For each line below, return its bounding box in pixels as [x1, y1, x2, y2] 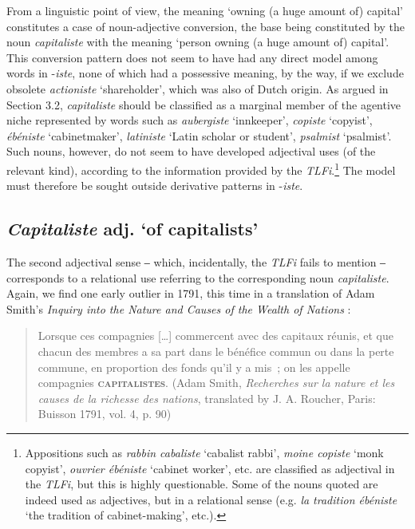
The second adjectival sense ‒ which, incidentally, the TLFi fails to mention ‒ [6, 253, 386, 270]
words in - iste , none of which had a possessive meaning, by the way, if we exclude [6, 65, 404, 81]
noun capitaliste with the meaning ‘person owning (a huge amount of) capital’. [6, 34, 389, 50]
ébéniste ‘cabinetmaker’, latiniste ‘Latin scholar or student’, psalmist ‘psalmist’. [6, 127, 392, 144]
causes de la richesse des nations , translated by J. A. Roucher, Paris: [38, 389, 376, 406]
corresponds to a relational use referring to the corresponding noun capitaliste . [6, 269, 389, 286]
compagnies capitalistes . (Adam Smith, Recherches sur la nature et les [38, 374, 395, 391]
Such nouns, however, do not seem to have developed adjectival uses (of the [6, 143, 376, 160]
